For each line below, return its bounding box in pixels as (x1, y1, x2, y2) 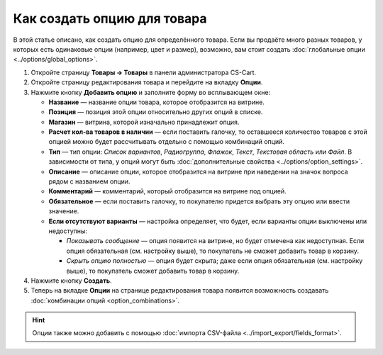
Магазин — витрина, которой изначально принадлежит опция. (48, 118, 240, 126)
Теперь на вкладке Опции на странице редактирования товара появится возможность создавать (30, 286, 329, 295)
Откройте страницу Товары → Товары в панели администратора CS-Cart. (30, 68, 257, 77)
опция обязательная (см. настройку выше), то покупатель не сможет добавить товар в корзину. (66, 247, 360, 255)
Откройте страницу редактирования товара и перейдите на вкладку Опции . (30, 78, 263, 86)
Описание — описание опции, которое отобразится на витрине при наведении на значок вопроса (48, 167, 348, 176)
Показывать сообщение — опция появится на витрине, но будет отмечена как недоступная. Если (66, 237, 365, 245)
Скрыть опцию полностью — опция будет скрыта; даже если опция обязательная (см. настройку (66, 257, 363, 265)
